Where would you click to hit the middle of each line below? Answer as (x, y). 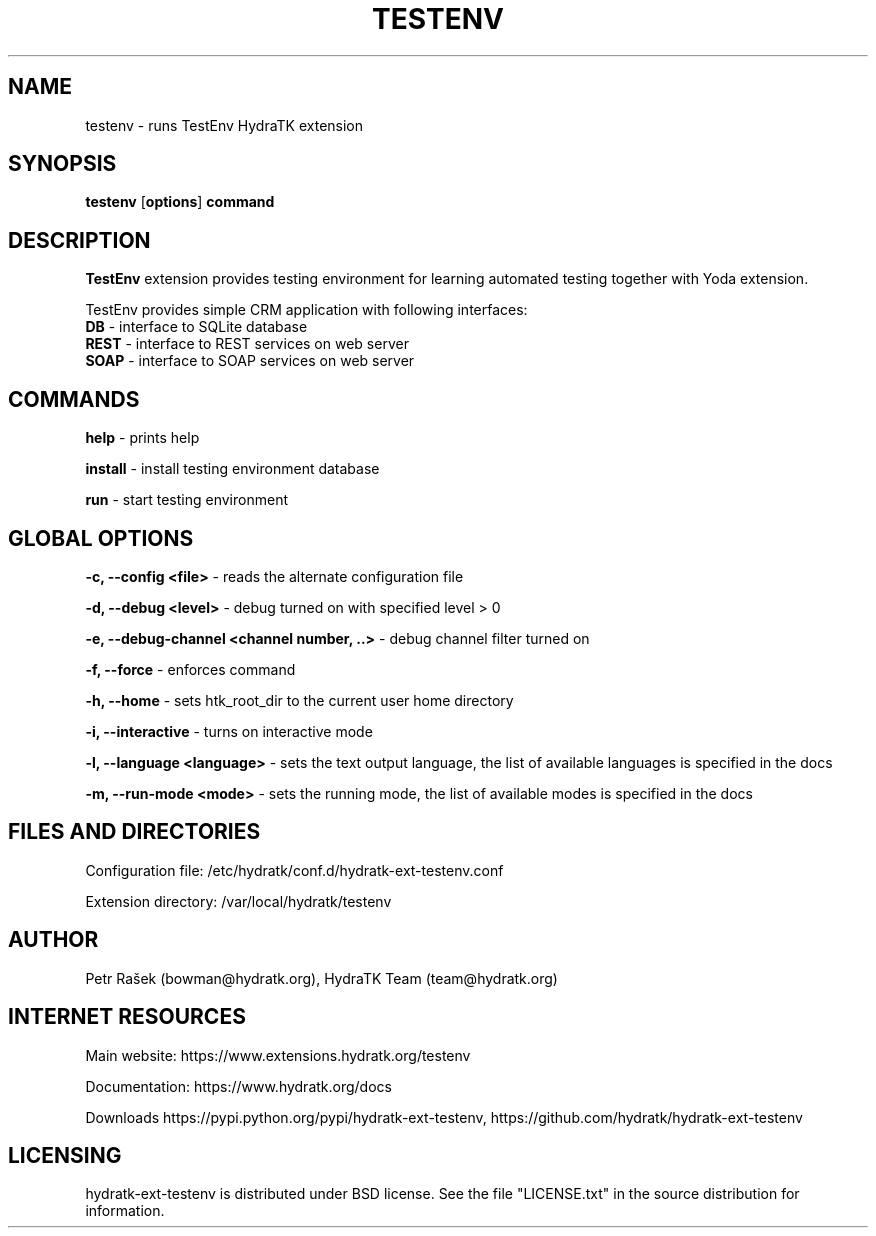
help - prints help (142, 438)
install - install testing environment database (232, 469)
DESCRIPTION (79, 240)
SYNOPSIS (62, 164)
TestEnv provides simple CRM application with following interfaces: (306, 310)
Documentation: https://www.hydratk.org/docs (238, 1086)
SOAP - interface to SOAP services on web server (250, 361)
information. (125, 1211)
